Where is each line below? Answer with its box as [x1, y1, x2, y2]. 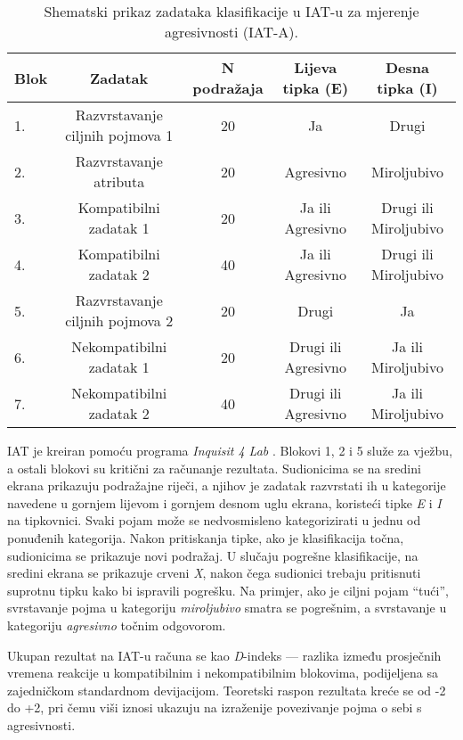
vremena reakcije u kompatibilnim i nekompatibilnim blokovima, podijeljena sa [7, 663, 438, 682]
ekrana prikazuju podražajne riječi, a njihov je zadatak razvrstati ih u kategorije [7, 476, 446, 495]
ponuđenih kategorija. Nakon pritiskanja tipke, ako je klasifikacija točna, [7, 528, 404, 547]
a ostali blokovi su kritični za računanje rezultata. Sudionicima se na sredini [7, 458, 421, 477]
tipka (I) [377, 78, 438, 98]
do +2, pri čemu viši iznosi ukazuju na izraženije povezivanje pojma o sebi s [7, 698, 422, 717]
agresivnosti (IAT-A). [164, 21, 298, 42]
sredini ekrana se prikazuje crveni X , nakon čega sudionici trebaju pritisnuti [7, 563, 421, 582]
